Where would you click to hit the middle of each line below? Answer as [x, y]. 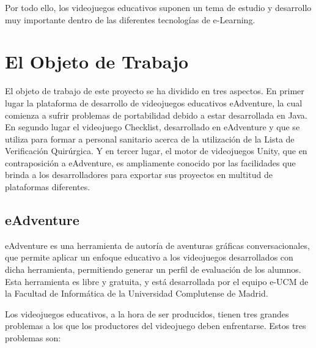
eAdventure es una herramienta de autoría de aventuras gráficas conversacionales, [157, 245]
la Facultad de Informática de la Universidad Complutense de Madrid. [137, 293]
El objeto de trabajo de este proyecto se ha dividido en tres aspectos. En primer [155, 91]
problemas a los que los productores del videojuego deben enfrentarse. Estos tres [156, 326]
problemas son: [33, 338]
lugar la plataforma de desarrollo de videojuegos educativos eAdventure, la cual [154, 102]
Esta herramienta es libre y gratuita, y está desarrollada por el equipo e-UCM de [157, 281]
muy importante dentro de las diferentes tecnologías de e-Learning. [130, 19]
